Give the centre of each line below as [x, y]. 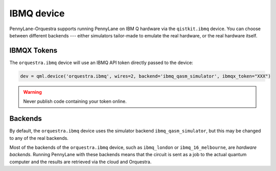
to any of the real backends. [39, 138]
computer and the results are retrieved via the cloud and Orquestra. [80, 162]
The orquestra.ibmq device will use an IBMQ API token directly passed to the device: [101, 62]
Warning [32, 92]
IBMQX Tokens [33, 50]
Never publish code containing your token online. [75, 101]
